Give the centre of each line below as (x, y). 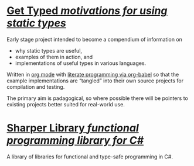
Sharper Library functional (73, 128)
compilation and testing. (36, 87)
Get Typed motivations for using (87, 11)
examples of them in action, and (54, 57)
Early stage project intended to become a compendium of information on (94, 39)
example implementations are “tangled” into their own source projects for (95, 81)
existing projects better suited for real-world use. (66, 104)
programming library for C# (75, 141)
